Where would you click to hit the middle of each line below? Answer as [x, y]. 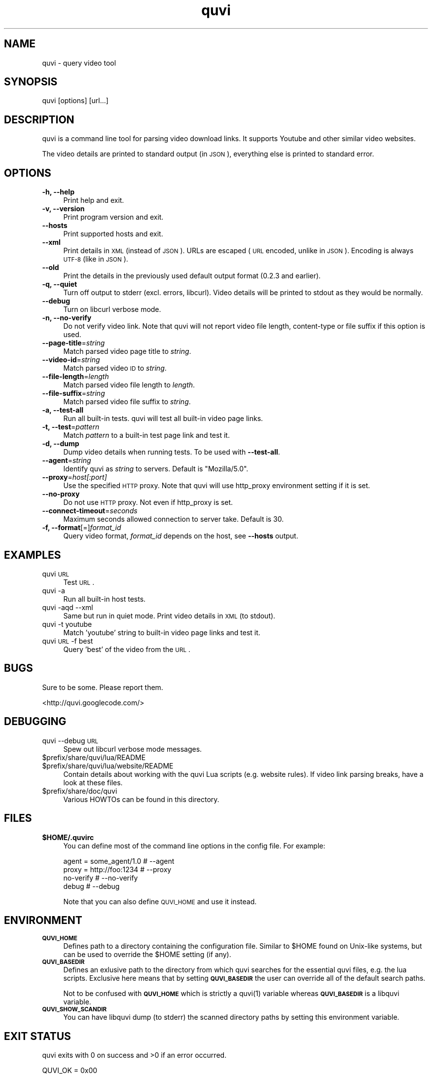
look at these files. [93, 782]
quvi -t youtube [67, 624]
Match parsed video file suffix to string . [127, 402]
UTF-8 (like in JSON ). [96, 259]
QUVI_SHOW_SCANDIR [74, 1010]
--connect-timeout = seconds [90, 511]
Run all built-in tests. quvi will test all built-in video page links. [163, 419]
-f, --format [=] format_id [82, 528]
